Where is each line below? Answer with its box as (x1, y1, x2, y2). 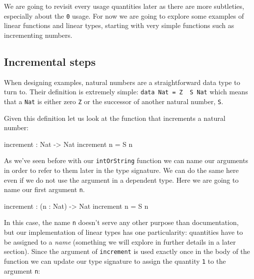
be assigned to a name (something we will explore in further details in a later (4, 236, 236, 247)
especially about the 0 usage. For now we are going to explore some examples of (4, 10, 244, 21)
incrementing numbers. (4, 29, 73, 40)
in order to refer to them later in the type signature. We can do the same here (4, 165, 239, 175)
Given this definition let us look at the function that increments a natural (4, 112, 226, 123)
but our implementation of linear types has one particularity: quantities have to (4, 227, 243, 237)
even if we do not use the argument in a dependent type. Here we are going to (4, 174, 239, 185)
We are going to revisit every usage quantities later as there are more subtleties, (4, 1, 244, 11)
